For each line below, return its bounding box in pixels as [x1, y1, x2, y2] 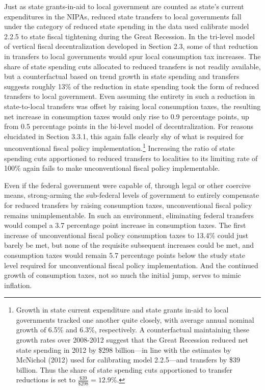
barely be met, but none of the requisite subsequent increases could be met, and [4, 240, 254, 250]
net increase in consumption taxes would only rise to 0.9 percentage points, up [4, 111, 249, 121]
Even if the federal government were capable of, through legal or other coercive [4, 179, 251, 190]
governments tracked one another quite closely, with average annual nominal [16, 314, 254, 325]
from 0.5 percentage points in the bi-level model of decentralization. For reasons [4, 121, 254, 132]
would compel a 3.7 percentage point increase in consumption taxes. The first [4, 220, 246, 230]
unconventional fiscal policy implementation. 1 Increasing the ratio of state [4, 141, 235, 153]
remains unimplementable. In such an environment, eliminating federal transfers [4, 210, 254, 220]
